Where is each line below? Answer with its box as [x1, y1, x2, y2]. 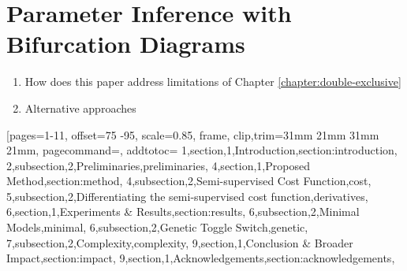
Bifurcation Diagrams [6, 28, 245, 60]
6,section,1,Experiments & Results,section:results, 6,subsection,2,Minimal [6, 203, 360, 220]
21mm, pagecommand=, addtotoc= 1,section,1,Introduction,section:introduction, [6, 142, 398, 158]
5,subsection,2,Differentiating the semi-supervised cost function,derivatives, [6, 187, 368, 204]
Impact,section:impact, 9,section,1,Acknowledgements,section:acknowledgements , [6, 250, 395, 266]
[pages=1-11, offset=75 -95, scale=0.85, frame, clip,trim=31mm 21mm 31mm [6, 126, 379, 143]
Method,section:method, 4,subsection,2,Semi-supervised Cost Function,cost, [6, 173, 372, 189]
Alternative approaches [24, 99, 136, 116]
